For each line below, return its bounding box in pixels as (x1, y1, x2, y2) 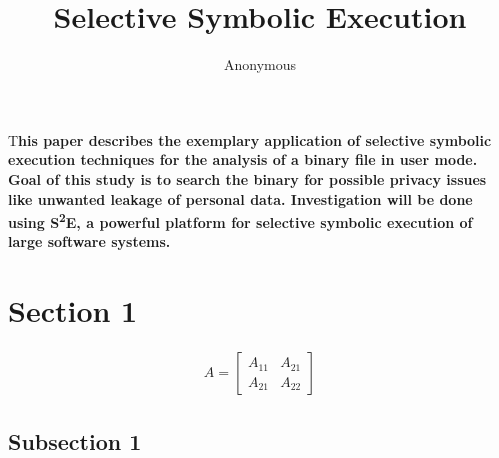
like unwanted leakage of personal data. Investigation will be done (8, 188, 473, 209)
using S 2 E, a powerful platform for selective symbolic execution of (8, 209, 473, 232)
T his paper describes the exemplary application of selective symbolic (8, 129, 492, 150)
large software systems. (8, 231, 171, 252)
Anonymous (223, 54, 297, 75)
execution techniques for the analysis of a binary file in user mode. (8, 149, 478, 170)
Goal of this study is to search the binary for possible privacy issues (8, 168, 487, 189)
